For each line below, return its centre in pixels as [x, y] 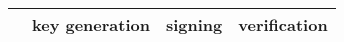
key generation [91, 24]
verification [283, 24]
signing [194, 24]
